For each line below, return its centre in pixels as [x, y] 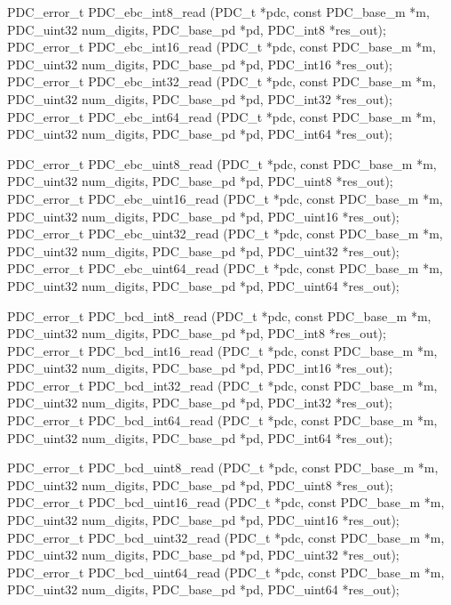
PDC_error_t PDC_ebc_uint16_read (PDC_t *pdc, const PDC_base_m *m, [225, 198]
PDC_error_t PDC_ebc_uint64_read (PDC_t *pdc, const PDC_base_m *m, [225, 268]
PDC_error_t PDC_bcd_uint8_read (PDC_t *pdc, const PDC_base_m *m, [223, 468]
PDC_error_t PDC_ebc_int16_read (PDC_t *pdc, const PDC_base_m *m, [222, 47]
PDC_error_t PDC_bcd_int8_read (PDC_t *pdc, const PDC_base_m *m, [219, 315]
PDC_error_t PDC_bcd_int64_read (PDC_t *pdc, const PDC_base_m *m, [222, 420]
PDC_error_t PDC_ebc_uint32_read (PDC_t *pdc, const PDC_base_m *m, [225, 234]
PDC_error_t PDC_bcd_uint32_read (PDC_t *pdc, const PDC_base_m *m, [226, 537]
